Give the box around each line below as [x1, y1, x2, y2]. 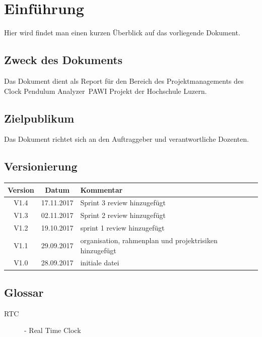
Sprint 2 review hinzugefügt [80, 210, 166, 220]
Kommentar [80, 184, 123, 195]
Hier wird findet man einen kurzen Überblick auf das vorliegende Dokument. [4, 27, 240, 38]
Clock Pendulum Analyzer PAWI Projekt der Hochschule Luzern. [4, 85, 207, 96]
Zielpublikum [4, 110, 75, 126]
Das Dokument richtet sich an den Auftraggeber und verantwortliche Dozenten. [4, 134, 249, 144]
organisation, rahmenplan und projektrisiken [80, 235, 218, 245]
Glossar [4, 284, 44, 300]
